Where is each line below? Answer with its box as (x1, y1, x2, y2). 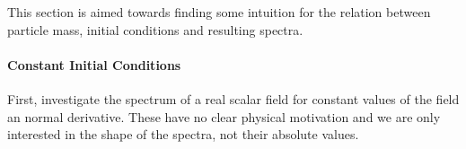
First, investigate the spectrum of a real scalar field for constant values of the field (7, 89, 460, 108)
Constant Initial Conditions (7, 55, 181, 74)
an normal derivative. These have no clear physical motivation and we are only (7, 107, 441, 126)
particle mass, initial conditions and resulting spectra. (7, 20, 303, 39)
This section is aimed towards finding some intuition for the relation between (7, 3, 431, 21)
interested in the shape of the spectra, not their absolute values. (7, 125, 359, 144)
